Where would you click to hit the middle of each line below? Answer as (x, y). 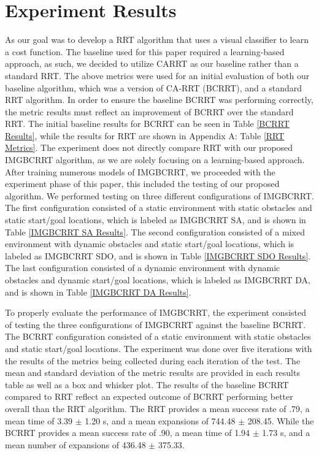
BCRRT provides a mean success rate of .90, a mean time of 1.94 (128, 433)
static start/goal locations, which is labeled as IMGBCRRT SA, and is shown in (156, 220)
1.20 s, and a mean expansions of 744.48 (160, 420)
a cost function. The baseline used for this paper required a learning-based (145, 51)
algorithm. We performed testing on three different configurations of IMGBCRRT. (159, 195)
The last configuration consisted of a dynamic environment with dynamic (143, 268)
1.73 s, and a (286, 433)
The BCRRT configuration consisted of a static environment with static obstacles (158, 336)
